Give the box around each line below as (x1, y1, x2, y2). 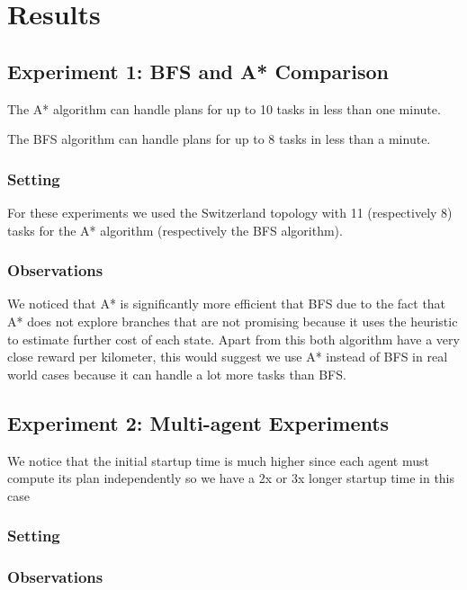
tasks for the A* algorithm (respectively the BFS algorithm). (7, 220, 343, 239)
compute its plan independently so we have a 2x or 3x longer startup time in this (7, 469, 455, 487)
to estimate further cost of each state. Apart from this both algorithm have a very (7, 329, 460, 348)
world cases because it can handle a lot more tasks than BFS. (7, 364, 346, 383)
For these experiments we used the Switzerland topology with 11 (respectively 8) (7, 202, 453, 221)
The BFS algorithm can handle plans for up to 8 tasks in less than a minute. (7, 130, 431, 148)
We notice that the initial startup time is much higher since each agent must (7, 451, 429, 469)
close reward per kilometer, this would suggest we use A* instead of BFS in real (7, 347, 448, 366)
